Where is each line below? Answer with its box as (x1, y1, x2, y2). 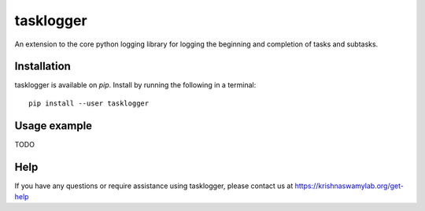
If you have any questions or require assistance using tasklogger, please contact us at (14, 181, 294, 191)
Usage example (14, 119, 93, 132)
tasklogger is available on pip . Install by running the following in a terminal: (14, 80, 257, 90)
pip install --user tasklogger (28, 98, 150, 108)
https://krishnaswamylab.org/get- (294, 181, 405, 191)
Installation (14, 60, 71, 73)
